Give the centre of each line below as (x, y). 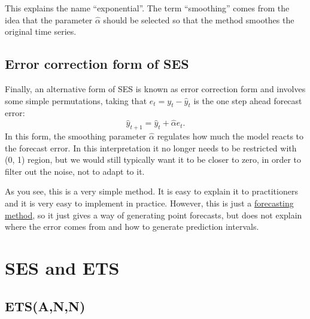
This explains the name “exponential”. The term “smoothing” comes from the (147, 8)
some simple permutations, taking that (76, 100)
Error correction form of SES (97, 64)
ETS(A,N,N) (45, 306)
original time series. (41, 31)
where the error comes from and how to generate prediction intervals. (132, 227)
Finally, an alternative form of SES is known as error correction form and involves (155, 88)
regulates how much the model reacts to (230, 136)
